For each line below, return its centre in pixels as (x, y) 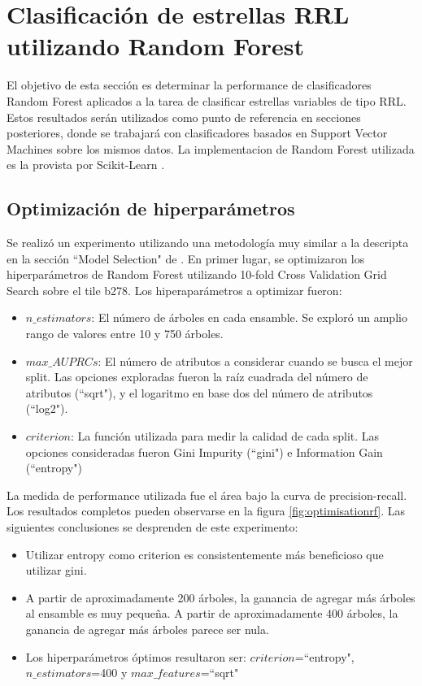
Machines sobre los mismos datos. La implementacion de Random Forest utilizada (211, 148)
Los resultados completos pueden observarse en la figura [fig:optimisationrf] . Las (206, 511)
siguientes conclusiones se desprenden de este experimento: (152, 526)
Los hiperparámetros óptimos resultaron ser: (136, 656)
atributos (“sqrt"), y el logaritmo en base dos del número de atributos (199, 392)
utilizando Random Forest (155, 46)
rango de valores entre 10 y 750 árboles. (124, 334)
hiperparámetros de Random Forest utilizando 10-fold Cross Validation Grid (197, 274)
